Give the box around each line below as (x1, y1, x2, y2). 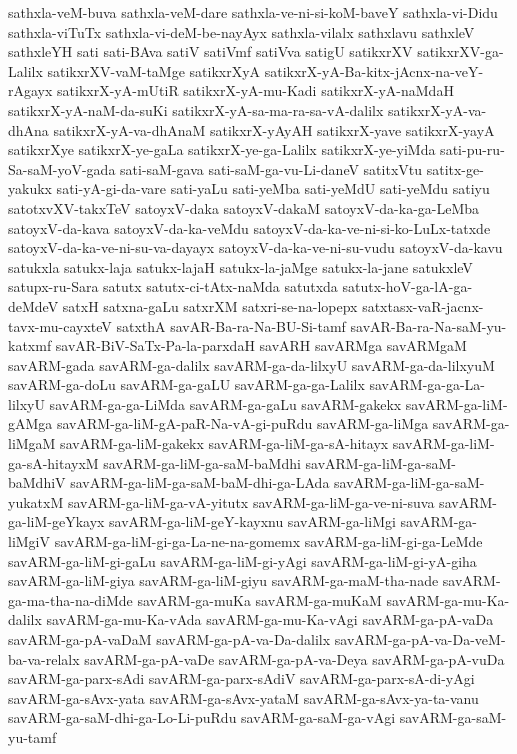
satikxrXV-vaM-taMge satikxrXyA (47, 60, 261, 81)
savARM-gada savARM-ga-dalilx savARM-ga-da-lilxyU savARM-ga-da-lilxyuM (8, 354, 495, 375)
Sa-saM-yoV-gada (8, 158, 116, 179)
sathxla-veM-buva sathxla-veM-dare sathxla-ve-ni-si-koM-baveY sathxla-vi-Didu (8, 2, 498, 22)
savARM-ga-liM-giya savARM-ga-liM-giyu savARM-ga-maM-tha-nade (8, 570, 439, 591)
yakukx (8, 178, 52, 199)
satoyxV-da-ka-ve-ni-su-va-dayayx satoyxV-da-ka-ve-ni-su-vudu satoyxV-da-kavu (8, 237, 503, 258)
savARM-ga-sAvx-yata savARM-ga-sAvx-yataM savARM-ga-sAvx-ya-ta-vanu (8, 687, 479, 708)
